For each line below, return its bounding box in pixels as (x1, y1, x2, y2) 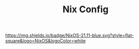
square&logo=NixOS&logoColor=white (5, 38, 86, 44)
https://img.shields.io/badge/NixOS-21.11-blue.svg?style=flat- (5, 32, 134, 39)
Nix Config (63, 4, 108, 15)
